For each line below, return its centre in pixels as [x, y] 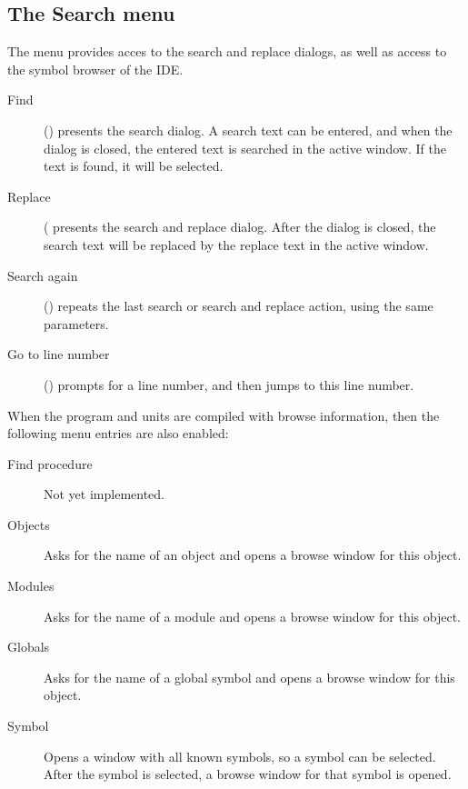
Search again [43, 275]
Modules [31, 586]
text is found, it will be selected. [134, 166]
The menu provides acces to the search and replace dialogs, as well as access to [227, 51]
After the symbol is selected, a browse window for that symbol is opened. [248, 774]
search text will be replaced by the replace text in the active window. [236, 244]
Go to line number [59, 354]
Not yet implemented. [104, 494]
